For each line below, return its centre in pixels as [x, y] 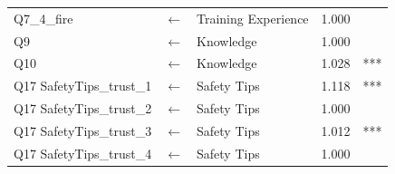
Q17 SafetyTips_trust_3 [83, 130]
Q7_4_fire [43, 18]
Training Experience [253, 18]
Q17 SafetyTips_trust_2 [83, 108]
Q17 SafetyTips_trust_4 [83, 153]
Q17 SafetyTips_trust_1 [83, 86]
